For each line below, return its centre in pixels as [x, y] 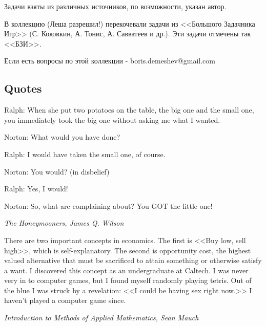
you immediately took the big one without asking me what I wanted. [112, 119]
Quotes [23, 88]
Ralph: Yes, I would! [36, 189]
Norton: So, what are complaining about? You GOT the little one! [108, 205]
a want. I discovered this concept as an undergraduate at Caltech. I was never [126, 270]
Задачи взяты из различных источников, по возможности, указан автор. [115, 6]
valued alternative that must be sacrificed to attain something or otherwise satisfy [133, 260]
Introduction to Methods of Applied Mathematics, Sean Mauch [101, 318]
